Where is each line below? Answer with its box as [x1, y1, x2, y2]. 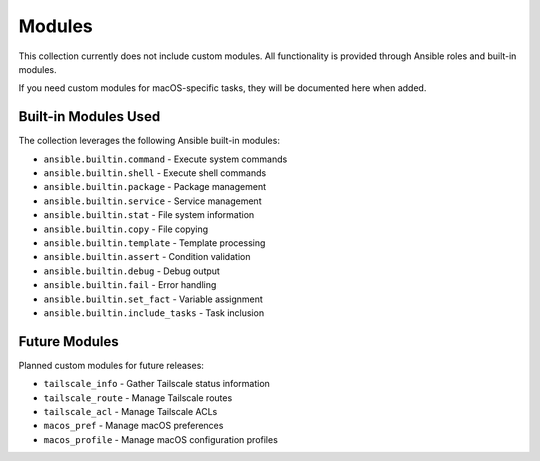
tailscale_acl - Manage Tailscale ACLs [43, 406, 218, 417]
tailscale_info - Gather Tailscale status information [43, 378, 270, 390]
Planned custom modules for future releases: [18, 359, 205, 371]
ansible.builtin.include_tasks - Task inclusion [43, 306, 265, 319]
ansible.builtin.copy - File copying [43, 223, 209, 235]
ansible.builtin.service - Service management [43, 195, 262, 207]
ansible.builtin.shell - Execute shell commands [43, 167, 267, 179]
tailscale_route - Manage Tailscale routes [43, 391, 233, 404]
